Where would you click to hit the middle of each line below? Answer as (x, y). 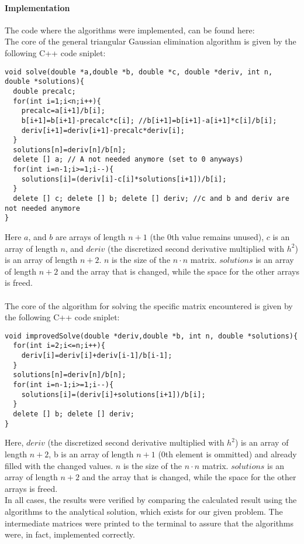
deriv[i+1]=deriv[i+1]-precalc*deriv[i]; (103, 130)
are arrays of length (90, 237)
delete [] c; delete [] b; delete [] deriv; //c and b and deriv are (151, 199)
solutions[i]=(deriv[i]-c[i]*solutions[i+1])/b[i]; (124, 179)
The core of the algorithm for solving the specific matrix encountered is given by (149, 305)
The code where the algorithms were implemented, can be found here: (130, 30)
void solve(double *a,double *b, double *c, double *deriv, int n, (139, 72)
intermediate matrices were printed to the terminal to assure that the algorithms (149, 523)
